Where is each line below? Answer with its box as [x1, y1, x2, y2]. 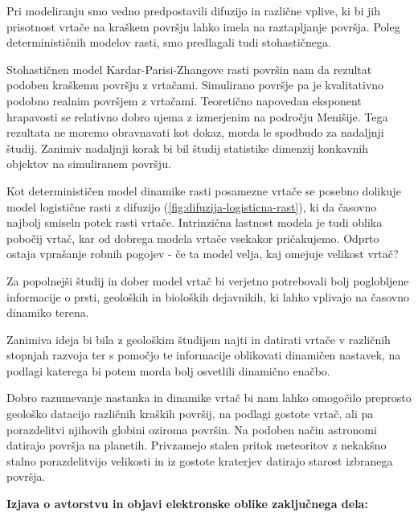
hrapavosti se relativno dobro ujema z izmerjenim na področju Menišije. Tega [6, 108, 388, 125]
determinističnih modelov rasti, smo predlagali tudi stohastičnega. [6, 34, 331, 51]
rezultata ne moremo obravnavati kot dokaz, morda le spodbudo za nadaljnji [6, 124, 384, 141]
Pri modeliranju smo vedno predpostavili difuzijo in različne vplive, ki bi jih [6, 2, 380, 18]
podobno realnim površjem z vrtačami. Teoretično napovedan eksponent [6, 92, 362, 109]
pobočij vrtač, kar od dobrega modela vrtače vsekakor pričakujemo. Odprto [6, 229, 379, 246]
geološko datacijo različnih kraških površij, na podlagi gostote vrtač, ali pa [6, 405, 374, 422]
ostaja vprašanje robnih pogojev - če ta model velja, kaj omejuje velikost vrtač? [6, 245, 399, 262]
